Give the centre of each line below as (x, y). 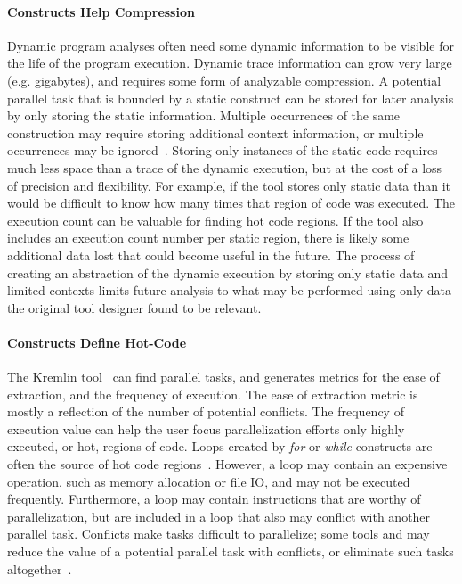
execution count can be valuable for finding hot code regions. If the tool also (215, 220)
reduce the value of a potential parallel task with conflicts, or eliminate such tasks (231, 551)
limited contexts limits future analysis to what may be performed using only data (230, 290)
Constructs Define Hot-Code (97, 342)
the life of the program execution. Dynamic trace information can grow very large (230, 63)
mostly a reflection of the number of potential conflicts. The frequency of (206, 411)
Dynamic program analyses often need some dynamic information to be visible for (231, 45)
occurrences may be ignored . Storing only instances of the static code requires (223, 150)
